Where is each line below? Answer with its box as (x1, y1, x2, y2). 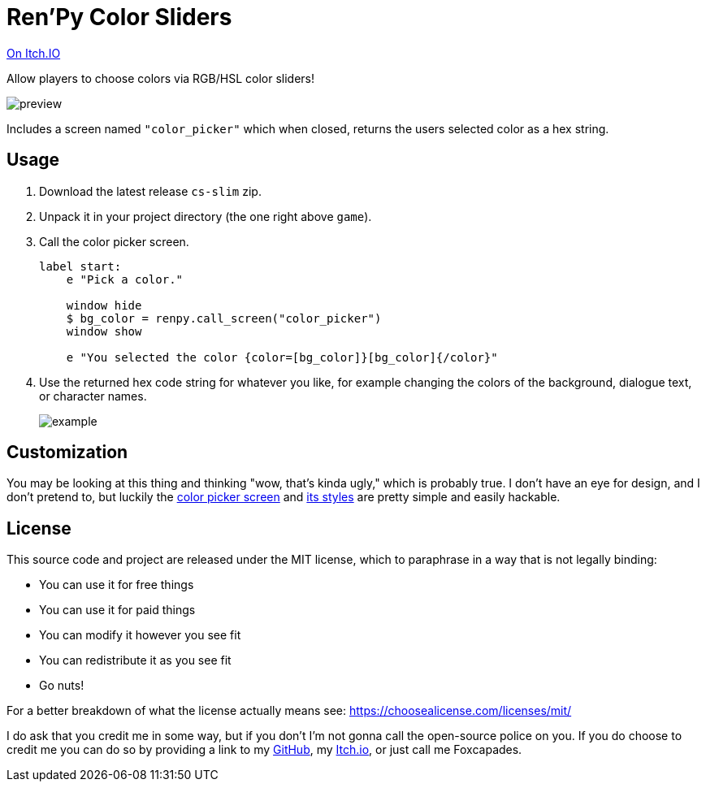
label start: (39, 259, 122, 273)
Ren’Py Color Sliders (6, 3, 232, 31)
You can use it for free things (39, 578, 194, 592)
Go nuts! (39, 678, 84, 693)
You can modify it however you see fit (39, 628, 241, 643)
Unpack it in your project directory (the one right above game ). (39, 209, 372, 223)
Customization (6, 442, 128, 463)
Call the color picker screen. (39, 234, 189, 249)
